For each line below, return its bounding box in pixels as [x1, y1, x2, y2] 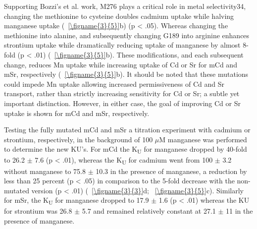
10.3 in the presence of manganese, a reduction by [96, 166, 247, 176]
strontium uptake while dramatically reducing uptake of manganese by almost [4, 40, 241, 50]
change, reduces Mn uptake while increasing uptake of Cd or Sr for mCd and [4, 59, 237, 69]
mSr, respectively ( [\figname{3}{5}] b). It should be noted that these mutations [4, 69, 249, 79]
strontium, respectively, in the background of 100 [4, 134, 153, 144]
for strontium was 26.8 [4, 206, 72, 216]
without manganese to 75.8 [4, 166, 86, 176]
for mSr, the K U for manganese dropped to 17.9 [4, 195, 149, 207]
